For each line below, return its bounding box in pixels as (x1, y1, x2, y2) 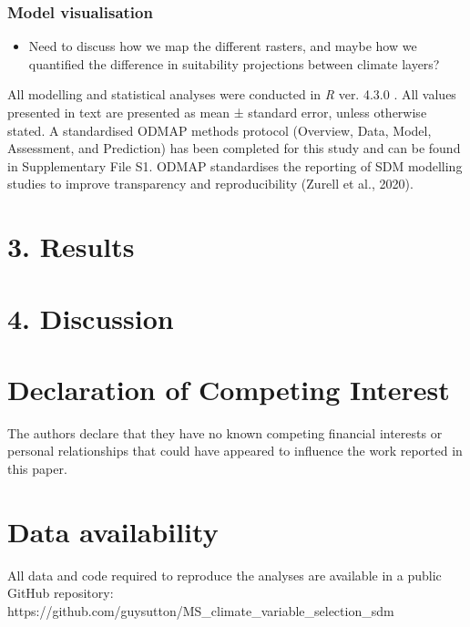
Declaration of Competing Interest (7, 370, 450, 407)
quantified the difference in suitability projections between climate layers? (28, 54, 440, 73)
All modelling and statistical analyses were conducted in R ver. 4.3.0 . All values (7, 85, 456, 104)
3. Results (7, 228, 135, 265)
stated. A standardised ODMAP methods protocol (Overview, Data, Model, (7, 120, 432, 139)
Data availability (7, 512, 219, 550)
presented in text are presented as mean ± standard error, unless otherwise (7, 103, 427, 121)
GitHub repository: (7, 583, 114, 602)
